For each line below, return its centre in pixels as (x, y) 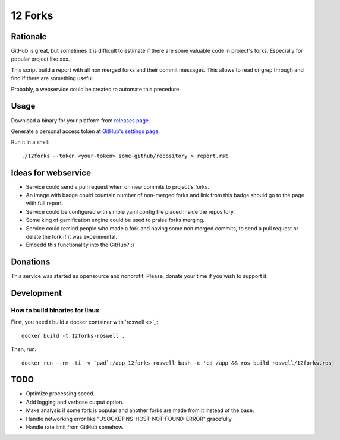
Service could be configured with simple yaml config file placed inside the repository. (130, 211)
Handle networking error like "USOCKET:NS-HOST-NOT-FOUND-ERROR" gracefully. (129, 419)
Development (37, 293)
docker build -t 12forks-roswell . (73, 336)
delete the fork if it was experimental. (71, 236)
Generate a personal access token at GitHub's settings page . (86, 131)
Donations (31, 262)
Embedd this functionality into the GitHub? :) (80, 245)
